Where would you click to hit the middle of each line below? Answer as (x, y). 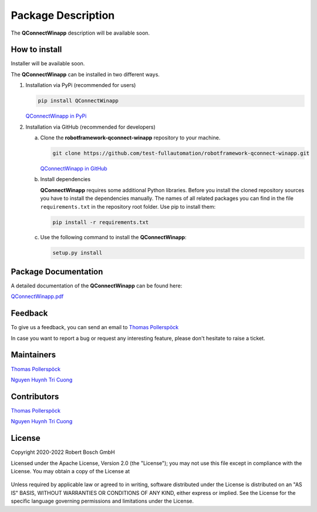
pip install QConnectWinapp (78, 101)
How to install (36, 50)
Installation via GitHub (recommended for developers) (90, 127)
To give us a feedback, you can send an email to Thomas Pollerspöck (95, 327)
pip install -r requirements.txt (101, 222)
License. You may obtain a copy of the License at (70, 471)
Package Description (63, 15)
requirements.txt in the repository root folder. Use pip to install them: (128, 206)
